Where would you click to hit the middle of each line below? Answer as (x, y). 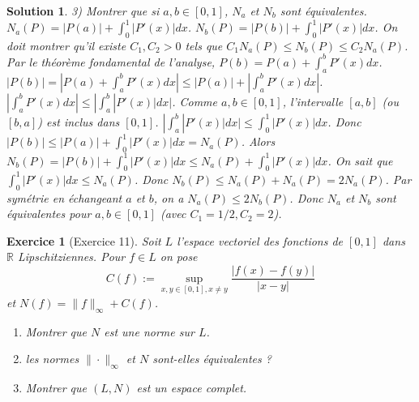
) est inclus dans (79, 121)
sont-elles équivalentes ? (212, 359)
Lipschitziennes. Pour (71, 257)
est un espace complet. (192, 387)
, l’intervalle (313, 101)
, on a (169, 197)
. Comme (195, 101)
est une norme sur (149, 331)
